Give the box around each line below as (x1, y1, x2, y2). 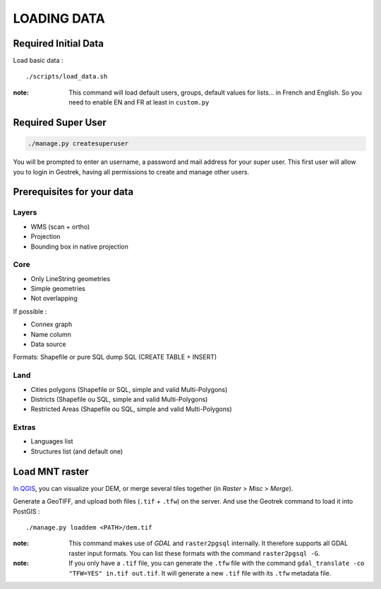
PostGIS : (13, 507, 40, 516)
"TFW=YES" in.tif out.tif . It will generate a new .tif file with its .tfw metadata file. (68, 569, 332, 577)
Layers (13, 208, 37, 218)
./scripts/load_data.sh (25, 73, 108, 81)
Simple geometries (30, 285, 86, 293)
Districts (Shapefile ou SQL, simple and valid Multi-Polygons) (30, 395, 208, 403)
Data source (30, 340, 66, 349)
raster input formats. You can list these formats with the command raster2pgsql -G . (68, 549, 320, 557)
